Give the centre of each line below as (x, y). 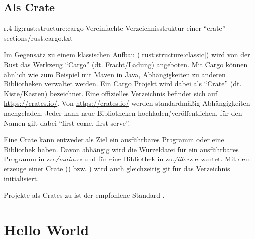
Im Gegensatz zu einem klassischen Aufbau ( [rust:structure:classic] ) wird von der (127, 54)
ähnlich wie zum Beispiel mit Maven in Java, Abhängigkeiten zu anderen (115, 74)
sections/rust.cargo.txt (38, 38)
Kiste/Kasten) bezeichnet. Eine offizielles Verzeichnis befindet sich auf (111, 93)
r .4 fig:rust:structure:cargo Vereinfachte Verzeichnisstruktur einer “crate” (115, 28)
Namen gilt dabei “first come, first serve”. (67, 122)
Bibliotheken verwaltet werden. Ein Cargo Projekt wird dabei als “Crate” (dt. (123, 84)
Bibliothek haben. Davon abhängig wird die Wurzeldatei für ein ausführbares (121, 149)
